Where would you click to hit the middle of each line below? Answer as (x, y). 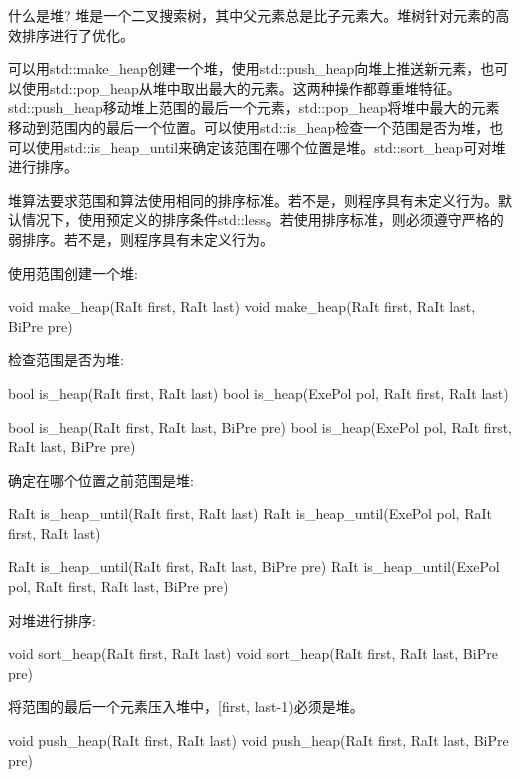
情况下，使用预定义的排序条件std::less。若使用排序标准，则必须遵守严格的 (262, 219)
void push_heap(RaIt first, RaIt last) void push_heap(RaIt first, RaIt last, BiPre (258, 740)
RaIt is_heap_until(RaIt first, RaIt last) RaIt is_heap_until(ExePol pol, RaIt (250, 513)
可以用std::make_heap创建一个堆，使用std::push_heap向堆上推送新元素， (244, 68)
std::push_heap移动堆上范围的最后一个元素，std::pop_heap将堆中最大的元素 (254, 107)
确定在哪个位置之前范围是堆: (101, 479)
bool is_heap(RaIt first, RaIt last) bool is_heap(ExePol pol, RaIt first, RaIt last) (258, 392)
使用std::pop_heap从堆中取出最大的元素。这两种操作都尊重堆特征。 (241, 87)
